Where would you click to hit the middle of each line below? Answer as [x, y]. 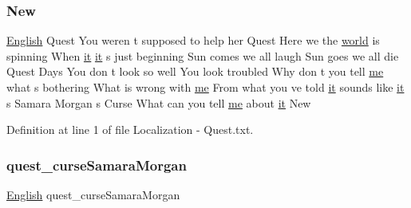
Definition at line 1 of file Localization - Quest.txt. [130, 130]
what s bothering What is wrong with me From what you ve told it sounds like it [205, 87]
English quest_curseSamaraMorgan [93, 194]
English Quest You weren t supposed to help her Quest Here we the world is [193, 40]
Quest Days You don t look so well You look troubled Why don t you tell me [195, 71]
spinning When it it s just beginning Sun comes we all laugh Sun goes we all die [203, 55]
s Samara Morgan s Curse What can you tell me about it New [159, 102]
